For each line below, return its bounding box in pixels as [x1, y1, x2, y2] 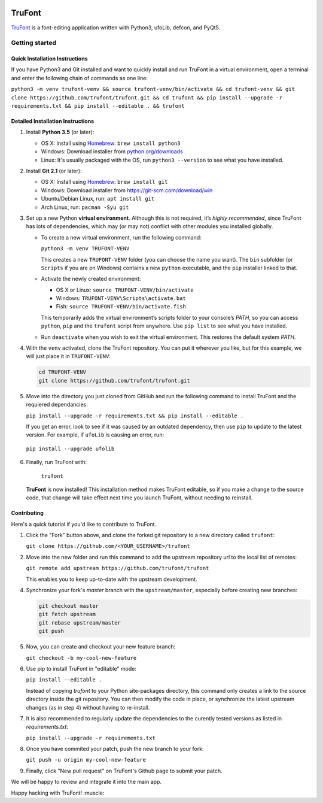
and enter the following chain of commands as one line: [11, 74, 148, 81]
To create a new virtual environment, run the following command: [41, 234, 202, 241]
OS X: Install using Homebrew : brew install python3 [41, 140, 181, 147]
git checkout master [38, 602, 99, 609]
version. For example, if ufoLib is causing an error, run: [26, 431, 164, 438]
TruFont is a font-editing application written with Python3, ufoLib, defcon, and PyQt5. [11, 24, 221, 31]
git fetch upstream [38, 611, 96, 618]
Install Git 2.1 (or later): [26, 167, 82, 174]
